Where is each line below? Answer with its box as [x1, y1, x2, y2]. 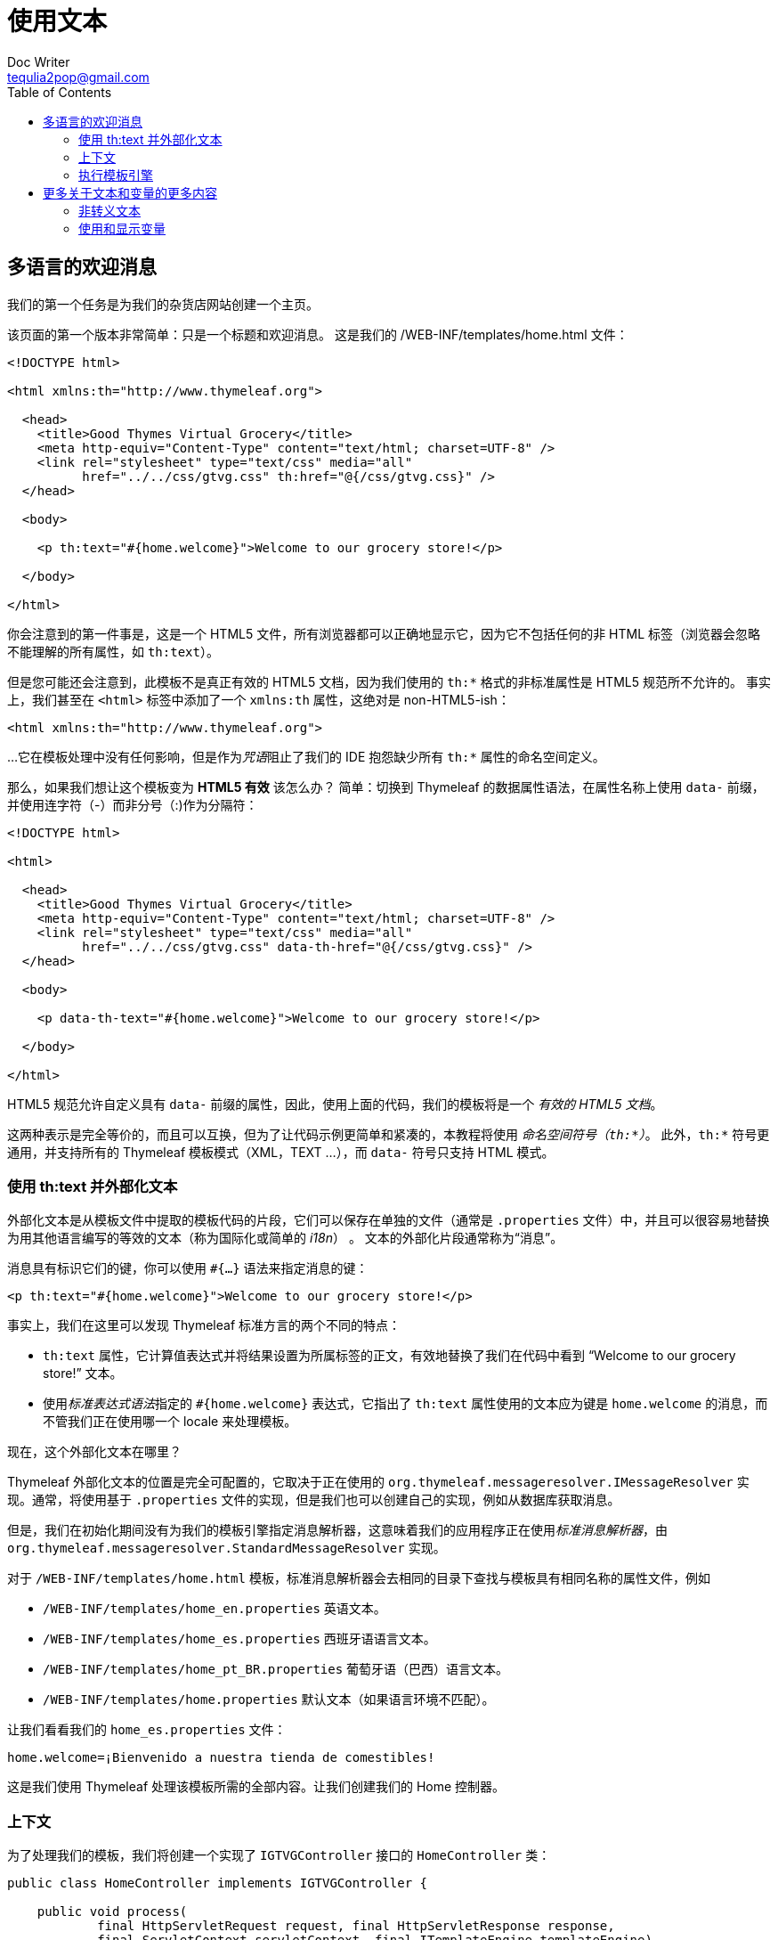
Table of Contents [7, 84, 112, 100]
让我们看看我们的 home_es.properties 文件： [7, 1722, 287, 1738]
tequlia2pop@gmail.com [7, 69, 150, 85]
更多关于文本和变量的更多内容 [43, 184, 217, 200]
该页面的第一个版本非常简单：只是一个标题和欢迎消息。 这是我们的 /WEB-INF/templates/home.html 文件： [7, 326, 628, 342]
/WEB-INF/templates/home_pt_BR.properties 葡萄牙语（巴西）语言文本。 [43, 1661, 509, 1677]
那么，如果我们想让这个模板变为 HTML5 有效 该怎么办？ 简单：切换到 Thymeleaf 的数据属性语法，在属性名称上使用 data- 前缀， [7, 778, 765, 795]
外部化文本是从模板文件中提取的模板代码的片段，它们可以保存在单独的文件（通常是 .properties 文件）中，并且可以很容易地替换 [7, 1212, 770, 1228]
